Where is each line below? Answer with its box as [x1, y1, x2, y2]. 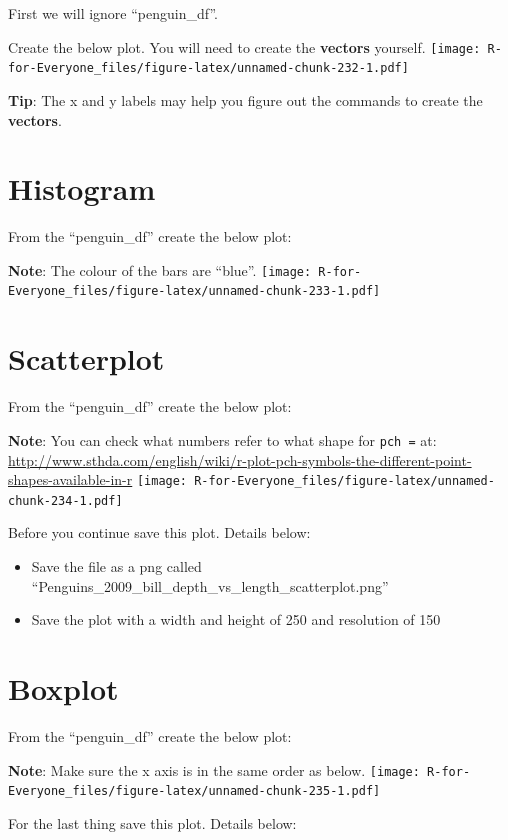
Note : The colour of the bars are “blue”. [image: [8, 259, 312, 280]
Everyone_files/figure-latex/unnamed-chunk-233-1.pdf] [8, 284, 381, 299]
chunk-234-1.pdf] [8, 493, 123, 508]
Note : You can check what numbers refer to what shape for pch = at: [8, 429, 437, 450]
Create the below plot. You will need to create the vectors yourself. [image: [8, 36, 481, 57]
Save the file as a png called [31, 556, 202, 576]
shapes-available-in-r [8, 469, 133, 490]
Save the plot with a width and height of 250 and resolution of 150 [31, 609, 441, 630]
